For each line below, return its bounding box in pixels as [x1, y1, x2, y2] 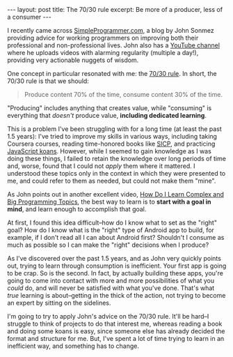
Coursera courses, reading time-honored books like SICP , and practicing [7, 139, 216, 148]
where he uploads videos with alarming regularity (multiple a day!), [7, 49, 199, 56]
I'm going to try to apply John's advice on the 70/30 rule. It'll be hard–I [7, 312, 209, 320]
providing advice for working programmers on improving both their [7, 33, 199, 42]
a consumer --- [7, 13, 52, 21]
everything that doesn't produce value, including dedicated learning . [7, 112, 207, 119]
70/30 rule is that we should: [7, 77, 89, 85]
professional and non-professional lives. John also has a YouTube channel [7, 41, 220, 50]
